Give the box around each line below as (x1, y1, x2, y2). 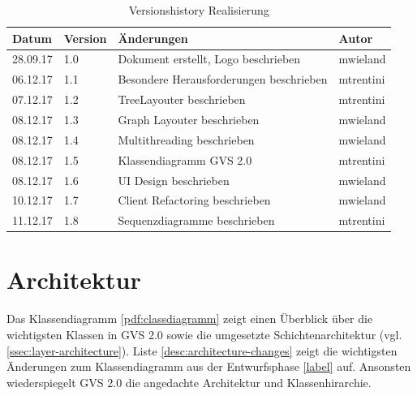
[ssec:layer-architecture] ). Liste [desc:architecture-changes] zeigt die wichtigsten (6, 342, 398, 359)
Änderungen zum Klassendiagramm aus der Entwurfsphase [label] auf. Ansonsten (6, 358, 411, 375)
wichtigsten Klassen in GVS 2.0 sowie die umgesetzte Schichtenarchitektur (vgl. (6, 326, 402, 342)
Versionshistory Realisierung (128, 2, 269, 18)
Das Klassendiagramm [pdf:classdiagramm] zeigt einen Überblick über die (6, 310, 373, 327)
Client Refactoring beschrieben (118, 192, 271, 209)
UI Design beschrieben (118, 171, 230, 188)
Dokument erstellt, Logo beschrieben (118, 50, 301, 67)
